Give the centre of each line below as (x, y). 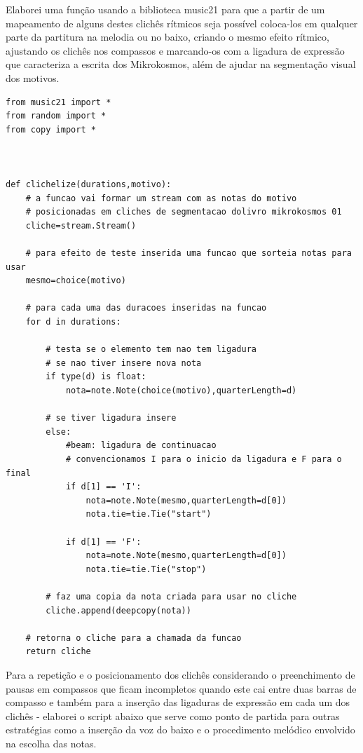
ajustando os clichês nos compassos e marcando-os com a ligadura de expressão (175, 50)
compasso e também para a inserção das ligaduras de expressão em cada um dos (178, 702)
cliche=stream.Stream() (81, 225)
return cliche (58, 652)
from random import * (56, 116)
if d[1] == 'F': (103, 542)
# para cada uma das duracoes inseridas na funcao (146, 308)
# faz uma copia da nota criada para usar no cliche (171, 596)
